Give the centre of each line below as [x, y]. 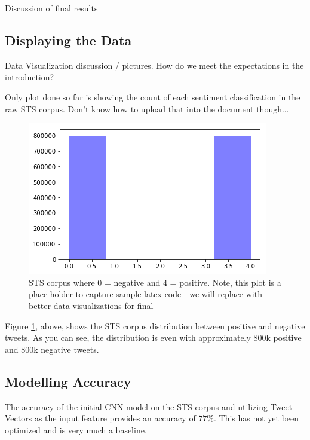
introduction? [30, 77]
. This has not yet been [257, 418]
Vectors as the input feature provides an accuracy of [100, 418]
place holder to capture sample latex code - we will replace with [145, 294]
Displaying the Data [68, 40]
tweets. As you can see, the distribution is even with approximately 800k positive [153, 337]
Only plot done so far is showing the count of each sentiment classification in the [153, 97]
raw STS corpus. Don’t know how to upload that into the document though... [147, 109]
